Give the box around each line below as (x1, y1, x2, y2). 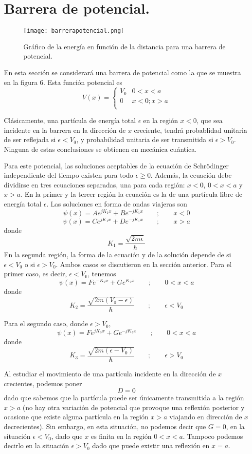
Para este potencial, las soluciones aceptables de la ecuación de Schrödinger (4, 160, 229, 170)
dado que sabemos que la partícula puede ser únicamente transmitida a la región (4, 392, 244, 403)
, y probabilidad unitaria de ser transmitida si (76, 134, 214, 144)
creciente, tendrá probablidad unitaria (134, 124, 247, 135)
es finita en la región (90, 431, 152, 441)
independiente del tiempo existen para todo (4, 170, 133, 180)
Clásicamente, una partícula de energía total (4, 115, 136, 125)
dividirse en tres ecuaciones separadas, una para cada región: (4, 179, 185, 189)
